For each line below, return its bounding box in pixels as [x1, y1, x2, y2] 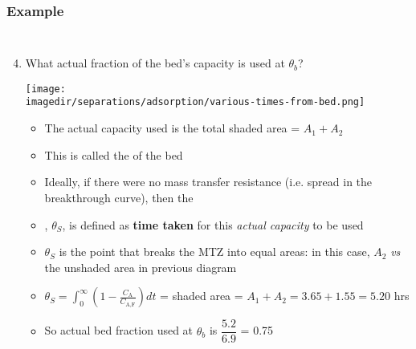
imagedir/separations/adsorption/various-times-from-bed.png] [25, 96, 365, 108]
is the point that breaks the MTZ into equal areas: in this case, [59, 243, 370, 260]
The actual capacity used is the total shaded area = [44, 120, 300, 136]
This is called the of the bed [44, 146, 183, 163]
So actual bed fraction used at [44, 322, 194, 339]
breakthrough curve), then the [44, 189, 194, 205]
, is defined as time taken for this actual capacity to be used [62, 216, 364, 233]
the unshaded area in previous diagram [44, 258, 237, 275]
